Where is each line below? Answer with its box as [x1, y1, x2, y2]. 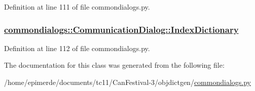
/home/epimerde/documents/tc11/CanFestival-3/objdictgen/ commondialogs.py [4, 77, 251, 87]
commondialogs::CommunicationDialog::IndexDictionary [4, 23, 239, 35]
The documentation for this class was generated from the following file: [4, 60, 225, 70]
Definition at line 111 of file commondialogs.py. [4, 2, 150, 12]
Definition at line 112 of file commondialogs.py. [4, 42, 150, 53]
